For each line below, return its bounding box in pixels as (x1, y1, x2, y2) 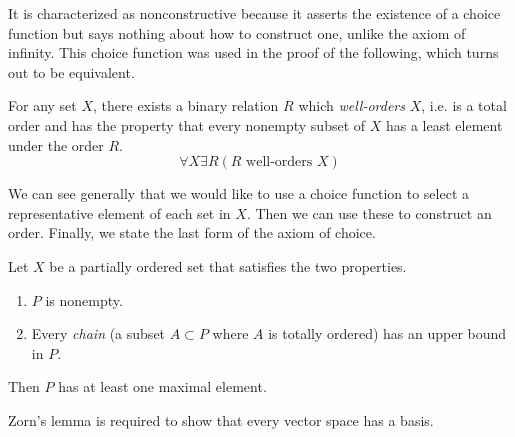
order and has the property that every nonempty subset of (8, 114, 366, 135)
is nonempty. (45, 289, 123, 310)
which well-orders (298, 95, 406, 116)
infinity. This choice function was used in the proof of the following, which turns (8, 42, 499, 63)
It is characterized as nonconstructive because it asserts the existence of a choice (8, 3, 501, 23)
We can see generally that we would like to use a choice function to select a (8, 183, 470, 204)
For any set (8, 95, 77, 116)
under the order (8, 134, 104, 155)
